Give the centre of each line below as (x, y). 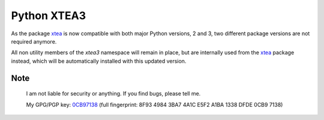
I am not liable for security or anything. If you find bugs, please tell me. (113, 94)
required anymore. (34, 41)
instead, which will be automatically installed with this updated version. (99, 61)
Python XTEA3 (49, 16)
